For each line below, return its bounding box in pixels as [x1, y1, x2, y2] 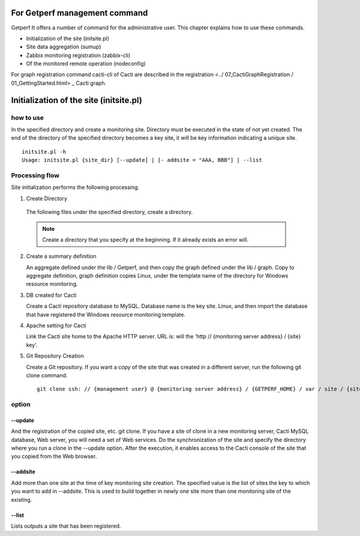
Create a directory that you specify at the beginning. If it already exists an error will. [42, 236, 249, 243]
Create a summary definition [26, 252, 97, 260]
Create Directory [26, 195, 67, 202]
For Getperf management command [11, 8, 148, 18]
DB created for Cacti [26, 291, 77, 299]
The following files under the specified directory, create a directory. [26, 209, 193, 216]
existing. [11, 496, 32, 503]
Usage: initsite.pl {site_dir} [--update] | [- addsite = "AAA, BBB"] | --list [22, 156, 262, 164]
